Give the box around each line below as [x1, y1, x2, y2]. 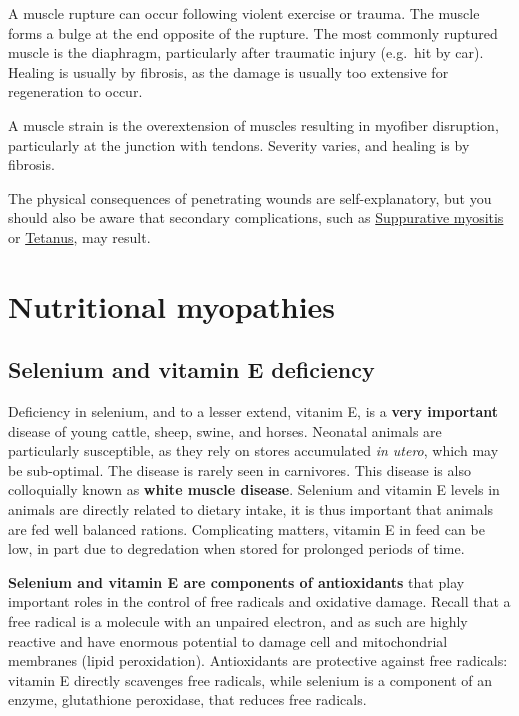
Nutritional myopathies [8, 285, 336, 326]
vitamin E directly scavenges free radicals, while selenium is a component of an [8, 669, 493, 690]
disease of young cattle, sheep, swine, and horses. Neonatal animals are [8, 420, 442, 441]
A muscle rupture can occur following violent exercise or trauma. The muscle [8, 3, 480, 23]
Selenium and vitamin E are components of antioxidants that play [8, 571, 465, 592]
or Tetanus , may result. [8, 226, 151, 247]
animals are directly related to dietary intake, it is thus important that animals [8, 499, 494, 520]
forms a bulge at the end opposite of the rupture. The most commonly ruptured [8, 22, 498, 43]
